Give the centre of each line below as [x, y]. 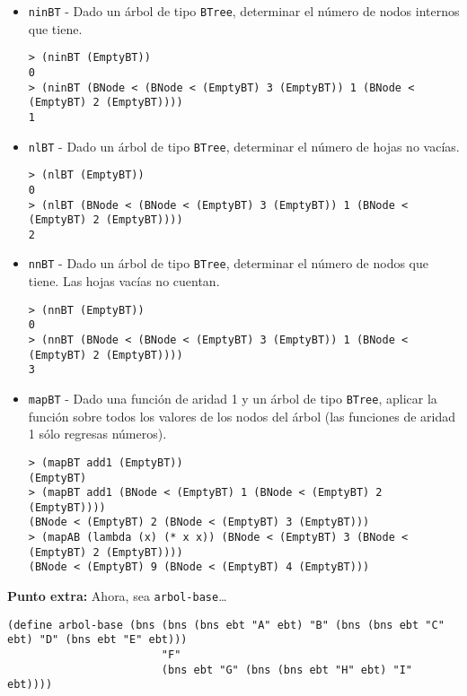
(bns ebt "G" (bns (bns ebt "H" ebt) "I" [287, 670]
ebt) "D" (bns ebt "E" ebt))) [97, 640]
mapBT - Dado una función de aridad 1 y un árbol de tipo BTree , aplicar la [233, 398]
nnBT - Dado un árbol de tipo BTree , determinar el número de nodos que [229, 263]
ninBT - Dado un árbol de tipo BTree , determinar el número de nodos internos [244, 11]
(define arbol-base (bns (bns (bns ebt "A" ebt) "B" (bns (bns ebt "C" [226, 625]
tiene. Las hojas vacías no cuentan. [124, 281]
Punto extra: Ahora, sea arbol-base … [117, 596]
